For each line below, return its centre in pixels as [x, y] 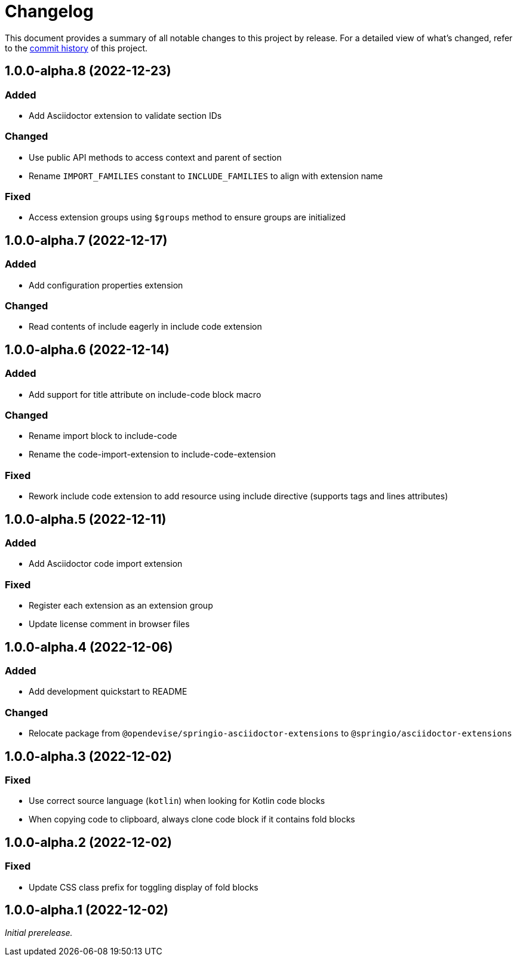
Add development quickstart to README [108, 692]
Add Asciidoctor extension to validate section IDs [125, 115]
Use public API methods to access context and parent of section [155, 157]
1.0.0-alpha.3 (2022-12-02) [88, 756]
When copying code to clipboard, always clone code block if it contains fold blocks [192, 819]
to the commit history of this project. [76, 48]
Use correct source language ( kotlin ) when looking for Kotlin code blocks [177, 801]
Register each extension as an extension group [121, 606]
